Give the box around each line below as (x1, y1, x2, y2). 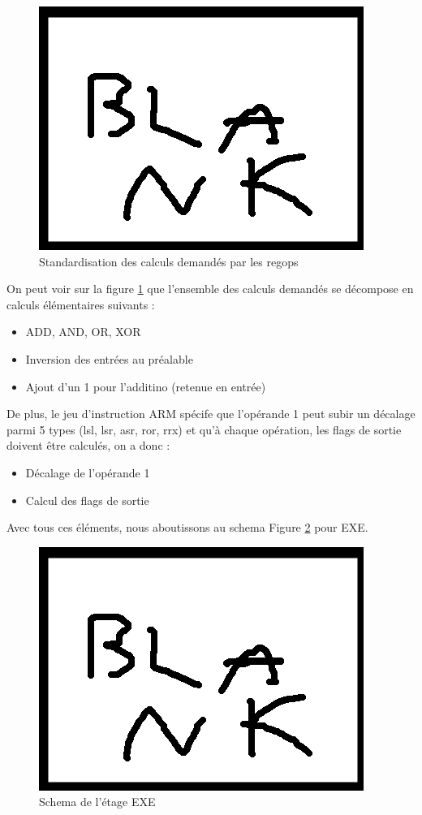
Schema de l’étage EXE (39, 793, 156, 810)
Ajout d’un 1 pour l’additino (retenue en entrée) (25, 377, 266, 395)
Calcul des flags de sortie (25, 491, 149, 508)
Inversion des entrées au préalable (25, 350, 193, 367)
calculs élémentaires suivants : (6, 295, 155, 313)
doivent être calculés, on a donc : (6, 437, 170, 454)
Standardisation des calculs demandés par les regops (39, 252, 299, 270)
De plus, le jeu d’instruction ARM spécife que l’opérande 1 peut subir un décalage (6, 405, 416, 422)
